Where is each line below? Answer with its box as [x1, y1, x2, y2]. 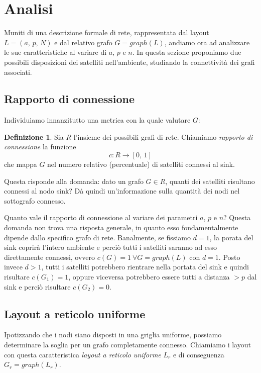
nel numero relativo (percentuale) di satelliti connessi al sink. [47, 159, 235, 169]
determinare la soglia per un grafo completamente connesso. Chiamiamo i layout [4, 339, 251, 349]
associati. [4, 66, 32, 77]
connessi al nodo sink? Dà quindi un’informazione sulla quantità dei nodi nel [4, 185, 240, 196]
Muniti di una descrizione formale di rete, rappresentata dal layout [4, 27, 209, 38]
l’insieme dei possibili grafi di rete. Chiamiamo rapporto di [73, 131, 253, 142]
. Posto [218, 251, 240, 262]
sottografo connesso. [4, 195, 66, 206]
